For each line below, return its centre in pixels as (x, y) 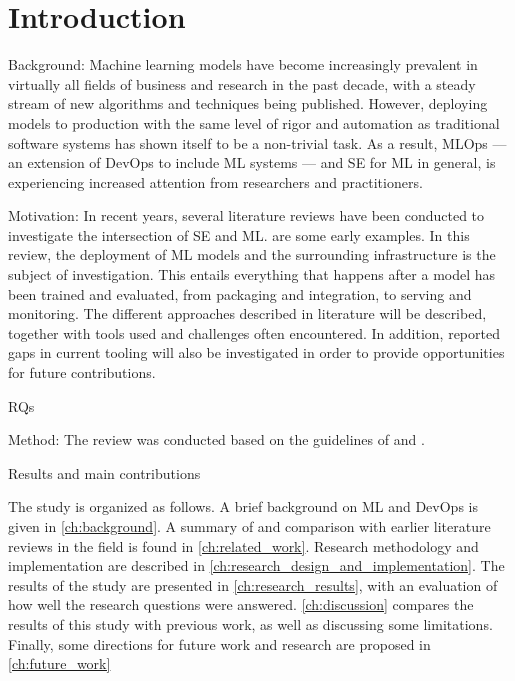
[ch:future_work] (59, 663)
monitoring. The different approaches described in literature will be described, (247, 313)
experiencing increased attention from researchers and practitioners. (215, 181)
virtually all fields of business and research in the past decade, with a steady (242, 83)
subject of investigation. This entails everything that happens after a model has (252, 274)
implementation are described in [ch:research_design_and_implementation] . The (256, 565)
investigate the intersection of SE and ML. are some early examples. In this (239, 234)
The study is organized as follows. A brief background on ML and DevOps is (243, 506)
